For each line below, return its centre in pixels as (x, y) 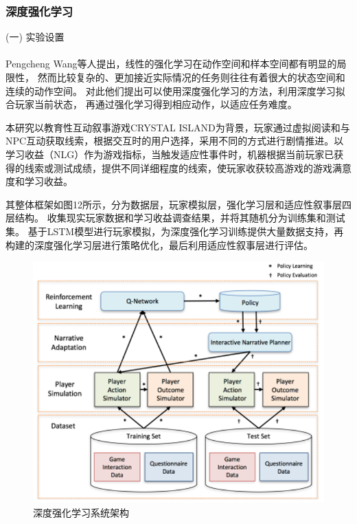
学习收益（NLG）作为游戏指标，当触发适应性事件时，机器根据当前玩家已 (170, 154)
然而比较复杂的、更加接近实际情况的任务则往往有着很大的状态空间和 (191, 77)
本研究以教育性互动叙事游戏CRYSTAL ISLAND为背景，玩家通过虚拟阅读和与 (178, 127)
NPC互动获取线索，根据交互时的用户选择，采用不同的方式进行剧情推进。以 (175, 141)
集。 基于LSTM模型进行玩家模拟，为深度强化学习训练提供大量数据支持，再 (175, 231)
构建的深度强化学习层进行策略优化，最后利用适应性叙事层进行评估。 (159, 244)
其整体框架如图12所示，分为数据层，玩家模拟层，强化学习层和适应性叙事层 (174, 204)
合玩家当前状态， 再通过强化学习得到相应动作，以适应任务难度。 (151, 104)
